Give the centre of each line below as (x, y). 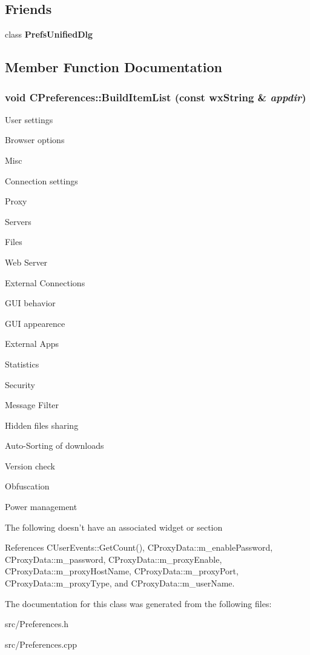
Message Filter (32, 405)
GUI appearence (35, 323)
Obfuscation (27, 486)
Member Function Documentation (114, 67)
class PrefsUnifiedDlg (49, 34)
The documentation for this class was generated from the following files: (138, 603)
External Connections (45, 282)
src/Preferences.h (37, 624)
